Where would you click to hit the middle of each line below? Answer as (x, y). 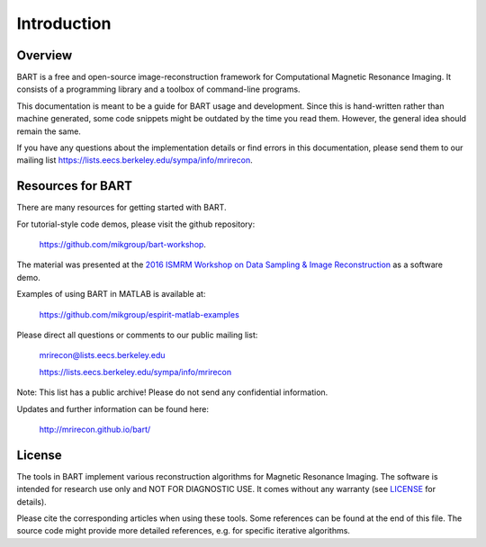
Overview (45, 55)
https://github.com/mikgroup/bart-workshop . (123, 245)
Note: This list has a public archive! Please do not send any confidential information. (172, 392)
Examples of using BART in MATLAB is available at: (111, 294)
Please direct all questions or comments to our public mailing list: (137, 335)
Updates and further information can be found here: (112, 408)
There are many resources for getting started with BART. (121, 208)
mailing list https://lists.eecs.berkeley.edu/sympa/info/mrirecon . (135, 160)
